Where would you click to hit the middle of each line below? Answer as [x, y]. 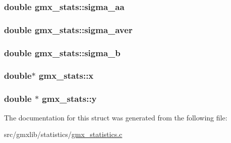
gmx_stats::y [69, 99]
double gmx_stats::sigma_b [62, 52]
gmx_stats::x [66, 76]
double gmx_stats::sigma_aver [68, 29]
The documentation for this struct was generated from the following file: [116, 117]
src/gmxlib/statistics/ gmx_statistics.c [63, 134]
